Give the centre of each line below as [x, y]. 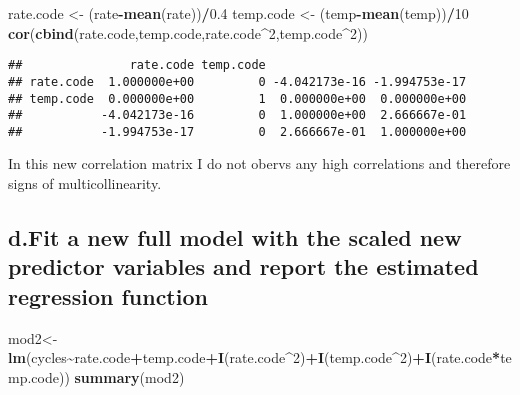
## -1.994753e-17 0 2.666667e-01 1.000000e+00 [237, 131]
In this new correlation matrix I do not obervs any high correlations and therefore [259, 163]
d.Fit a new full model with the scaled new [235, 237]
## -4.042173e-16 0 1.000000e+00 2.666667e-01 [237, 115]
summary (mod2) [129, 376]
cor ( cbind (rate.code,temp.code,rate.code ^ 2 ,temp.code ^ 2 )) [188, 32]
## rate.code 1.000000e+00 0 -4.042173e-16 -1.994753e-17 [237, 81]
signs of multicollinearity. [85, 183]
